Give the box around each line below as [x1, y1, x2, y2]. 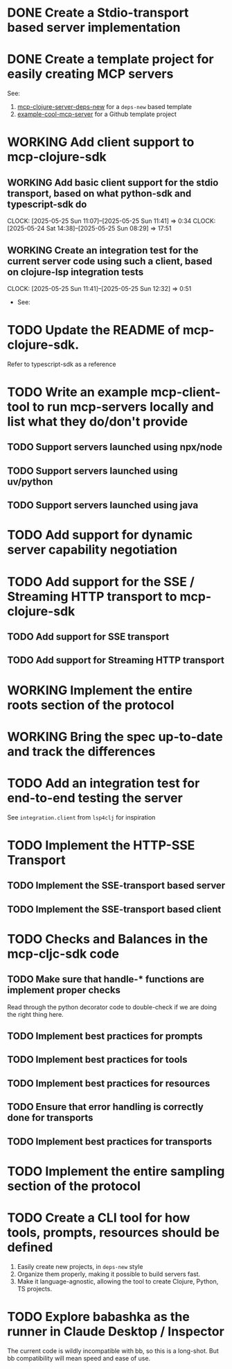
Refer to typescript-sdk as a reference [7, 360, 116, 368]
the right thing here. [7, 1010, 64, 1018]
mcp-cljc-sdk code [7, 946, 120, 961]
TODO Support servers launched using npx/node [7, 441, 223, 453]
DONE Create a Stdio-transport [7, 5, 189, 21]
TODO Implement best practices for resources [7, 1077, 211, 1089]
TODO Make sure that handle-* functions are [7, 974, 204, 986]
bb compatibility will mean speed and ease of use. [7, 1354, 151, 1362]
